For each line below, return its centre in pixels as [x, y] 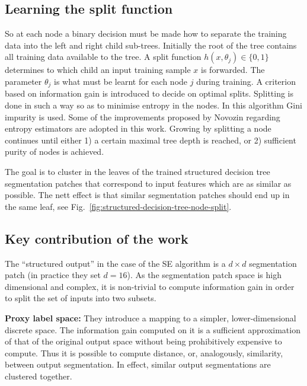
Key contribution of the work [97, 238]
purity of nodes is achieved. [55, 151]
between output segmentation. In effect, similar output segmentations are [138, 364]
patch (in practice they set [53, 275]
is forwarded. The [233, 70]
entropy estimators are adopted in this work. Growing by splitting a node [138, 128]
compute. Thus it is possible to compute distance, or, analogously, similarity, [144, 352]
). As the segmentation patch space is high [204, 275]
